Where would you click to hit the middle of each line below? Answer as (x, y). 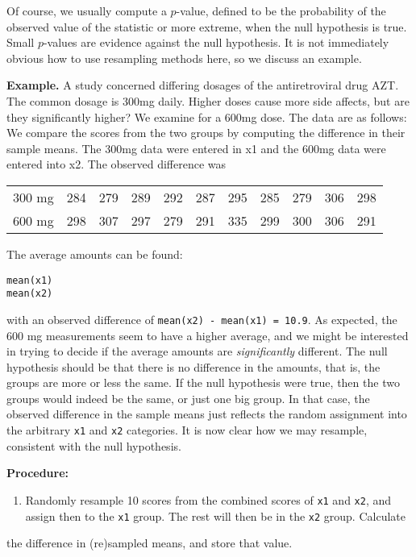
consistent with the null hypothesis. (94, 445)
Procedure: (38, 473)
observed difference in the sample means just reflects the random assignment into (207, 414)
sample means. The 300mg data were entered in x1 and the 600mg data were (196, 148)
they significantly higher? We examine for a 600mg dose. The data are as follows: (207, 116)
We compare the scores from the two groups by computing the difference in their (206, 133)
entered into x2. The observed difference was (116, 164)
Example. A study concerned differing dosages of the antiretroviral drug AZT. (203, 85)
